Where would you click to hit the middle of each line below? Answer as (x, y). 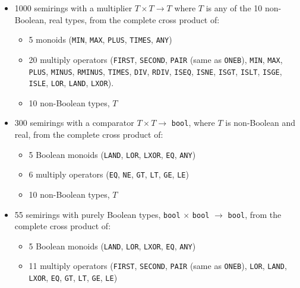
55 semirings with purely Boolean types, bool (97, 214)
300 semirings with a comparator (74, 123)
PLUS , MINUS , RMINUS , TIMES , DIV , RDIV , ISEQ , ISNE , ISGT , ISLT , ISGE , (155, 71)
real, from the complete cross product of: (89, 134)
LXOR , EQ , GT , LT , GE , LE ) (73, 278)
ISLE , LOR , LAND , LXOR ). (71, 83)
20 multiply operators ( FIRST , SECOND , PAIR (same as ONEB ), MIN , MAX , (156, 59)
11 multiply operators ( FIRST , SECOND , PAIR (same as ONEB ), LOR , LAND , (158, 266)
